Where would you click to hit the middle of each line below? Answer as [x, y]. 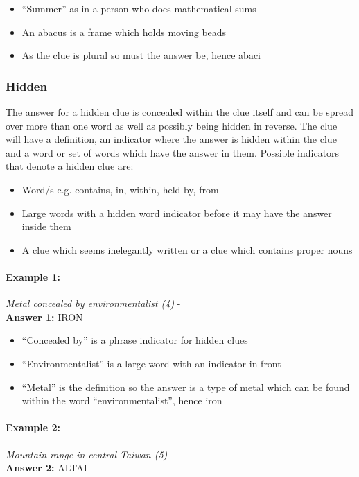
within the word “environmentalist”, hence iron [122, 400]
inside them [46, 226]
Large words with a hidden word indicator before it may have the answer [177, 213]
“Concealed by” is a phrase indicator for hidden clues [135, 340]
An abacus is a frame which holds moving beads [124, 32]
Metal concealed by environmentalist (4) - [93, 303]
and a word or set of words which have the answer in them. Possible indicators [173, 152]
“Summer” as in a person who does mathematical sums [139, 8]
